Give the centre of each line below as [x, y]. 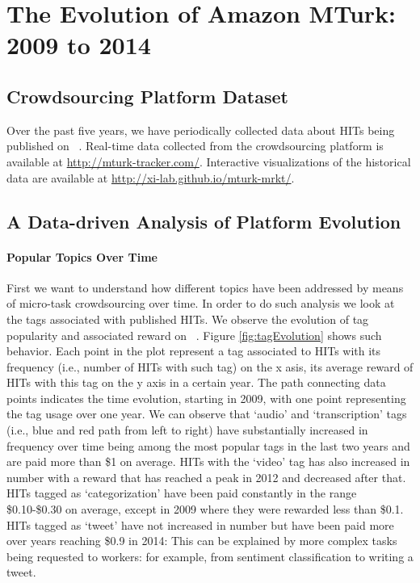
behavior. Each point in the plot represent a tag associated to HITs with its [194, 351]
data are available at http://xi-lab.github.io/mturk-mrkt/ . [151, 177]
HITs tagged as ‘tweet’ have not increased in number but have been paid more [200, 524]
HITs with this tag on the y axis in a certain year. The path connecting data [196, 382]
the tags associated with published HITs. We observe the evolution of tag [188, 319]
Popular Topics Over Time [82, 256]
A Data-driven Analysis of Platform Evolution [204, 221]
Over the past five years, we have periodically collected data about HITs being [201, 130]
